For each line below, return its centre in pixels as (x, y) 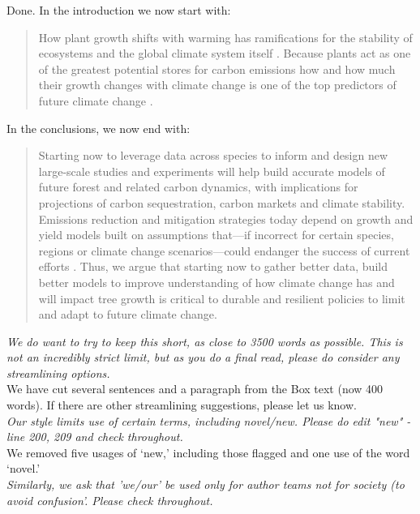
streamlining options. (58, 373)
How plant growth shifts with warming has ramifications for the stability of (225, 37)
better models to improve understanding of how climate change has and (216, 282)
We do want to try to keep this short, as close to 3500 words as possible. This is (205, 341)
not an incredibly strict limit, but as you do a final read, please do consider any (203, 357)
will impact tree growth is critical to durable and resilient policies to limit (222, 298)
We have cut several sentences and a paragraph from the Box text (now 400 (195, 389)
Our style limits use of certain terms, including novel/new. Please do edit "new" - (209, 420)
